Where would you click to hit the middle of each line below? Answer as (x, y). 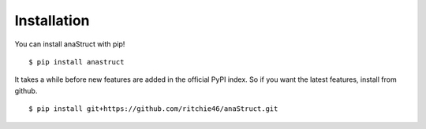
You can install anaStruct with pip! (70, 44)
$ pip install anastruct (77, 62)
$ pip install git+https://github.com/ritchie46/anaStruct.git (153, 109)
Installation (52, 20)
